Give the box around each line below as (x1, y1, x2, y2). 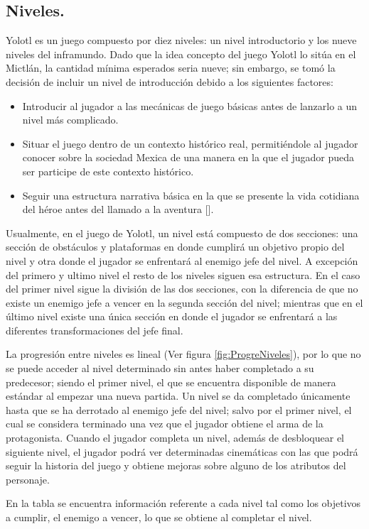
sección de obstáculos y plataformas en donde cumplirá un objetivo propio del (6, 239, 345, 254)
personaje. (6, 471, 50, 486)
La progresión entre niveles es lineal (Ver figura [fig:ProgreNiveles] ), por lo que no (6, 347, 361, 361)
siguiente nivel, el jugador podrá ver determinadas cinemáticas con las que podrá (6, 444, 358, 459)
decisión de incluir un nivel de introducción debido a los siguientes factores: (6, 74, 333, 89)
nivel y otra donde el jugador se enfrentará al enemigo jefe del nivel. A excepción (6, 253, 358, 268)
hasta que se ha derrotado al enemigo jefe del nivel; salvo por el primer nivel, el (6, 402, 352, 417)
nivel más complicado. (22, 112, 119, 127)
